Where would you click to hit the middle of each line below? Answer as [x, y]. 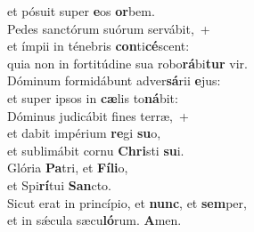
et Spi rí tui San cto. [59, 184]
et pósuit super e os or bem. [81, 11]
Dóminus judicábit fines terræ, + [98, 115]
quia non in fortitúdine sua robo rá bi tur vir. [127, 63]
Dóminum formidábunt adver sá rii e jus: [114, 80]
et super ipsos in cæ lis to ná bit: [93, 97]
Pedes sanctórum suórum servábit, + [109, 28]
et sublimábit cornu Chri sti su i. [96, 150]
